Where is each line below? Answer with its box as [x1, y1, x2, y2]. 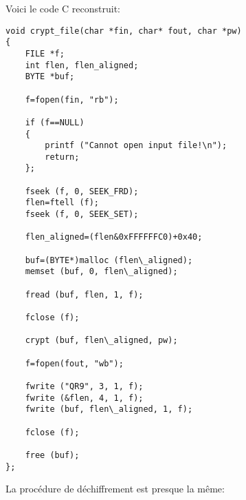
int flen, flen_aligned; [25, 60, 139, 70]
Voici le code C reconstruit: [5, 1, 120, 15]
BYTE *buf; [25, 72, 75, 82]
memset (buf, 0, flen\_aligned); [25, 267, 178, 277]
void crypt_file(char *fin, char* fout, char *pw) [5, 25, 242, 36]
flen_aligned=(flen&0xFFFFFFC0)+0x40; [25, 232, 203, 242]
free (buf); [25, 450, 80, 460]
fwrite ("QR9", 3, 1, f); [25, 381, 144, 391]
